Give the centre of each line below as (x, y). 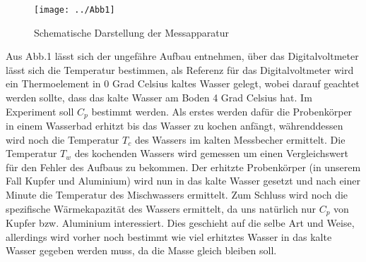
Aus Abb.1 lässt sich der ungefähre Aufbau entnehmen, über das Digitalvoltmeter (182, 56)
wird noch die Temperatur (63, 139)
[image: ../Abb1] (75, 10)
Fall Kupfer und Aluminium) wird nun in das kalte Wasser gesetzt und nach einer (183, 181)
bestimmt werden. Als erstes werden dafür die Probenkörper (222, 111)
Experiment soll (40, 111)
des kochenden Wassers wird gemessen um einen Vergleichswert (211, 153)
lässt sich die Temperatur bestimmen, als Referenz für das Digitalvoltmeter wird (180, 69)
